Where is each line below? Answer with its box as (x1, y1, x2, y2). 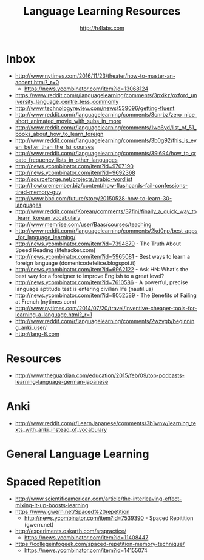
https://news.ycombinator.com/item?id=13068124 (24, 85, 149, 92)
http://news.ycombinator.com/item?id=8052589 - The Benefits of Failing (15, 292, 197, 299)
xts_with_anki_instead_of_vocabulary (15, 426, 107, 433)
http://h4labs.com (80, 24, 124, 32)
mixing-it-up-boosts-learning (15, 501, 89, 508)
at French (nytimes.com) (15, 298, 77, 305)
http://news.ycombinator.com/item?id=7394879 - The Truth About (15, 240, 181, 247)
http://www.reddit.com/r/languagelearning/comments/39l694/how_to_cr (15, 149, 196, 157)
